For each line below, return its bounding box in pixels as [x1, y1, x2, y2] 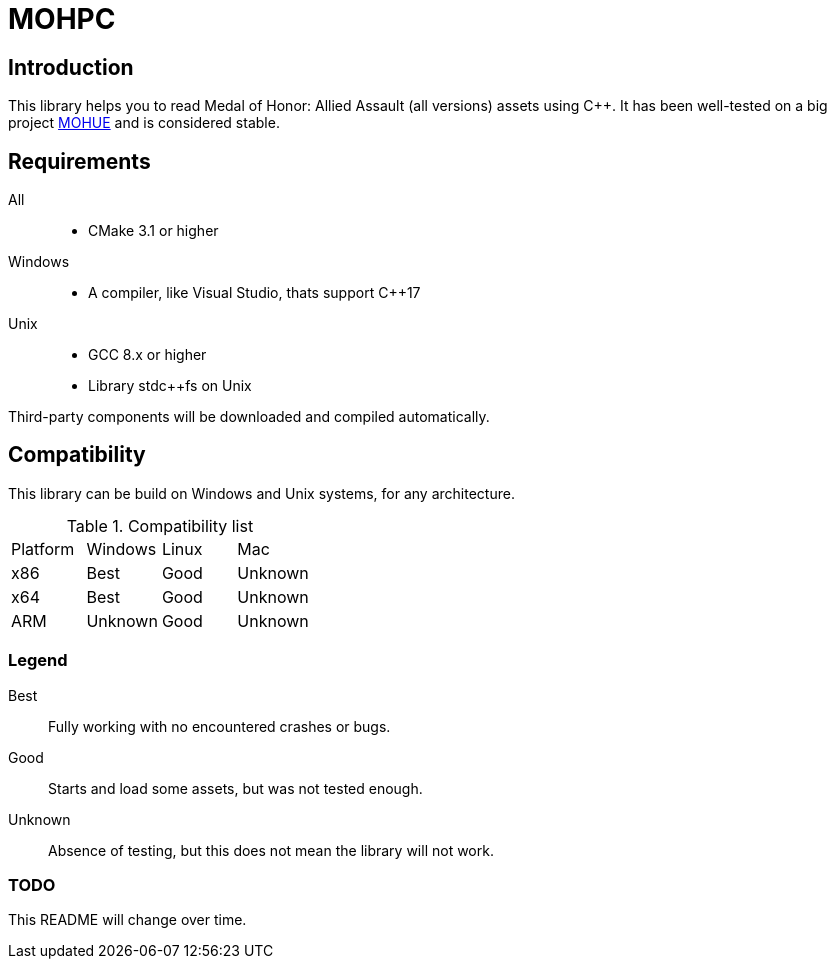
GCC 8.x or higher [88, 346, 207, 364]
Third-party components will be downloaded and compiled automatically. [8, 408, 490, 426]
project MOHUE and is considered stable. [8, 114, 280, 132]
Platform [11, 538, 75, 559]
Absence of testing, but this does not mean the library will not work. [48, 841, 494, 859]
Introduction [8, 54, 134, 80]
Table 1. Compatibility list [66, 515, 254, 536]
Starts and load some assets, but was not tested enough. [48, 779, 423, 797]
